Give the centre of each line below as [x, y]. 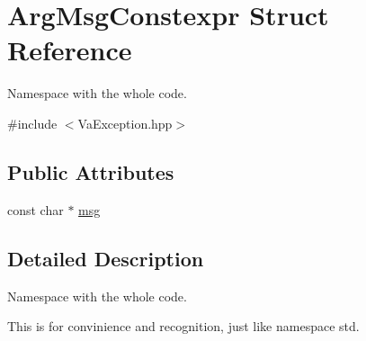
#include [32, 123]
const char [36, 209]
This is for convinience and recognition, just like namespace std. [183, 326]
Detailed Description [106, 258]
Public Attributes [91, 171]
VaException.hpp [125, 123]
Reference [70, 50]
